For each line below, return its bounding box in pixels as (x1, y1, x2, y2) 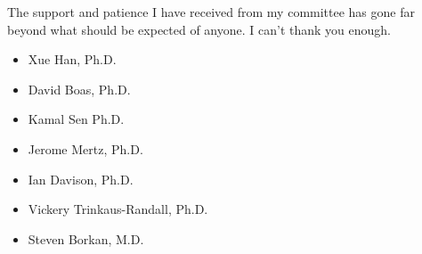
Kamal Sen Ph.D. (28, 110, 125, 128)
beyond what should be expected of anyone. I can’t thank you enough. (7, 20, 392, 38)
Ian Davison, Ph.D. (28, 169, 134, 188)
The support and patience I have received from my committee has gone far (7, 3, 415, 20)
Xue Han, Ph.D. (28, 50, 117, 69)
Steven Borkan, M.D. (28, 229, 144, 248)
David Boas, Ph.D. (28, 79, 131, 98)
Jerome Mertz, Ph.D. (28, 139, 143, 158)
